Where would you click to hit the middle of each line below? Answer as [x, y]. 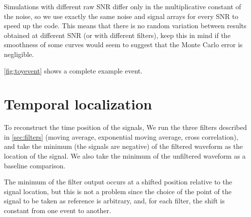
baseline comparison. [35, 165]
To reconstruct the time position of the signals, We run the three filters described [125, 127]
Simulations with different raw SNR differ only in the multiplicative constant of [123, 6]
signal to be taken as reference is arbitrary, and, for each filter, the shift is [114, 201]
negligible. [19, 54]
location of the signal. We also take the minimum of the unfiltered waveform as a [125, 156]
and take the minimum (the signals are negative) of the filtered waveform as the [123, 146]
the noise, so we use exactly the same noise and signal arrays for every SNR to [121, 16]
